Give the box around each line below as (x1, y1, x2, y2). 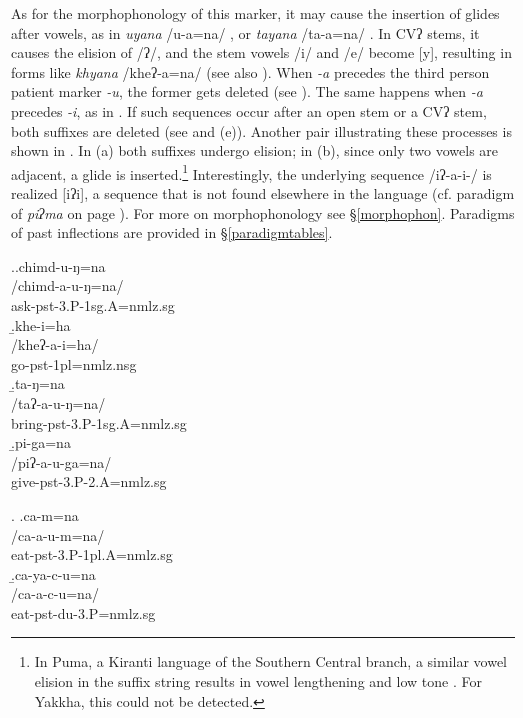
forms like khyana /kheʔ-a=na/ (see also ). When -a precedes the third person (11, 61, 490, 82)
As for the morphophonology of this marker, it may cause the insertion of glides (11, 3, 500, 23)
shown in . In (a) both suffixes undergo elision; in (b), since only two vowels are (11, 140, 499, 161)
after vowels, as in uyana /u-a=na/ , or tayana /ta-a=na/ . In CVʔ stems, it (11, 22, 480, 43)
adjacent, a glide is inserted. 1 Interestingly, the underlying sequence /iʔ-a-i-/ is (11, 160, 492, 184)
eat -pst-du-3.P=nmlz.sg (11, 602, 156, 623)
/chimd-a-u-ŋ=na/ (11, 275, 124, 296)
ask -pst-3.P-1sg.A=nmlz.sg (11, 294, 175, 315)
